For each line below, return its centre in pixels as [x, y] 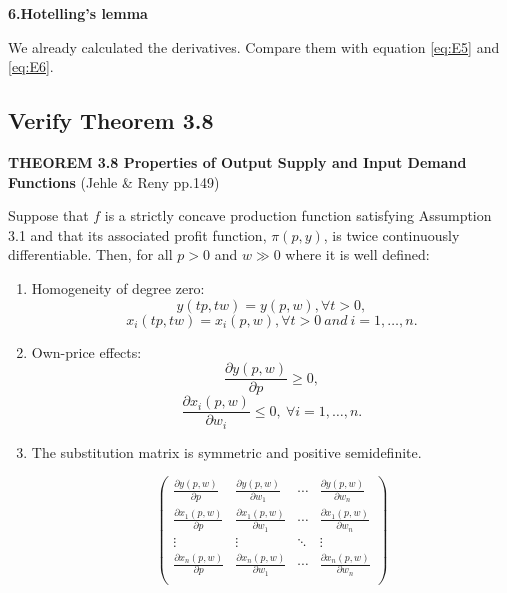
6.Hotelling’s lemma [78, 13]
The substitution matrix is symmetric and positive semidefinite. [226, 451]
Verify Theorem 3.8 [111, 120]
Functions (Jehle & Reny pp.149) [114, 181]
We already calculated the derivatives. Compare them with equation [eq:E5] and [254, 46]
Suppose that [48, 215]
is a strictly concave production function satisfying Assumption [298, 215]
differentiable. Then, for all [90, 254]
